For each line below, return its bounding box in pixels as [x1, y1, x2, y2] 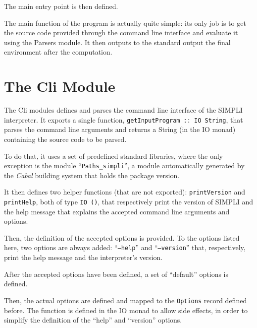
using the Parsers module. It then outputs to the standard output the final [4, 37, 231, 47]
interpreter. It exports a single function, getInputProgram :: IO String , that [4, 114, 243, 125]
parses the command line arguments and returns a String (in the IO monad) [4, 124, 236, 134]
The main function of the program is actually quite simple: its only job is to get [4, 17, 246, 28]
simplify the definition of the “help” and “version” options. [4, 315, 182, 325]
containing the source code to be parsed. [4, 133, 127, 144]
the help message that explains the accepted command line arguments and [4, 206, 230, 216]
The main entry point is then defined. [4, 1, 118, 11]
